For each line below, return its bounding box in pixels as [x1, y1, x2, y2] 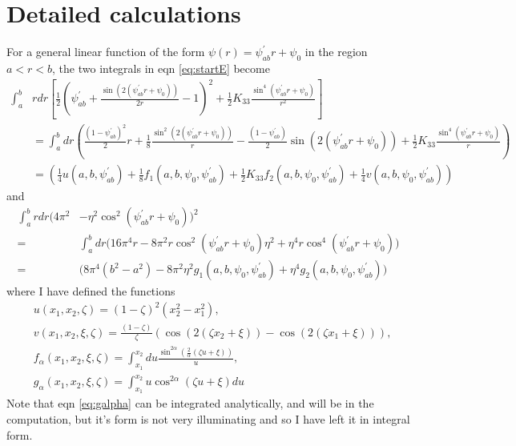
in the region [304, 43, 368, 60]
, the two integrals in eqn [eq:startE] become [52, 59, 270, 76]
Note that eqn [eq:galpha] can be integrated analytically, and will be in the [6, 395, 374, 412]
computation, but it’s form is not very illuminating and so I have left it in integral [6, 410, 410, 427]
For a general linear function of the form [6, 43, 205, 60]
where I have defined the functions [6, 283, 175, 299]
